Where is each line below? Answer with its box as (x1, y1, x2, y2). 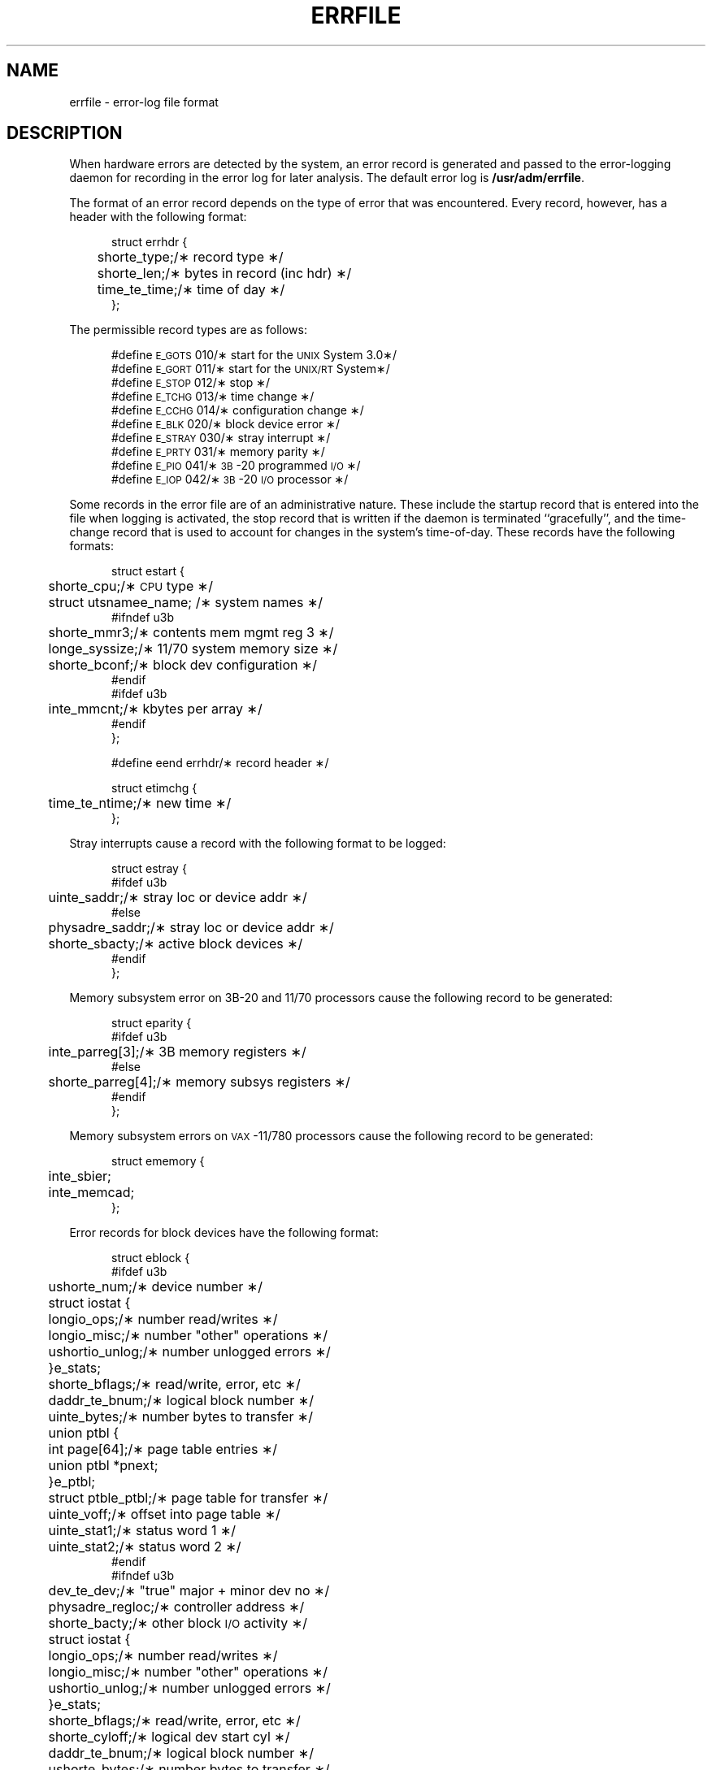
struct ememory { (111, 1154, 205, 1169)
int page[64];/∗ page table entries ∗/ (48, 1441, 278, 1458)
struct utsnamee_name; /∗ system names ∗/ (48, 594, 323, 611)
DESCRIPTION (7, 123, 123, 144)
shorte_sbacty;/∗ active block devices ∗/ (48, 935, 303, 952)
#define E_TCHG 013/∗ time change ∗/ (111, 389, 315, 404)
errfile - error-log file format (69, 94, 219, 109)
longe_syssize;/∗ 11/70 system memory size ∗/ (48, 640, 338, 657)
